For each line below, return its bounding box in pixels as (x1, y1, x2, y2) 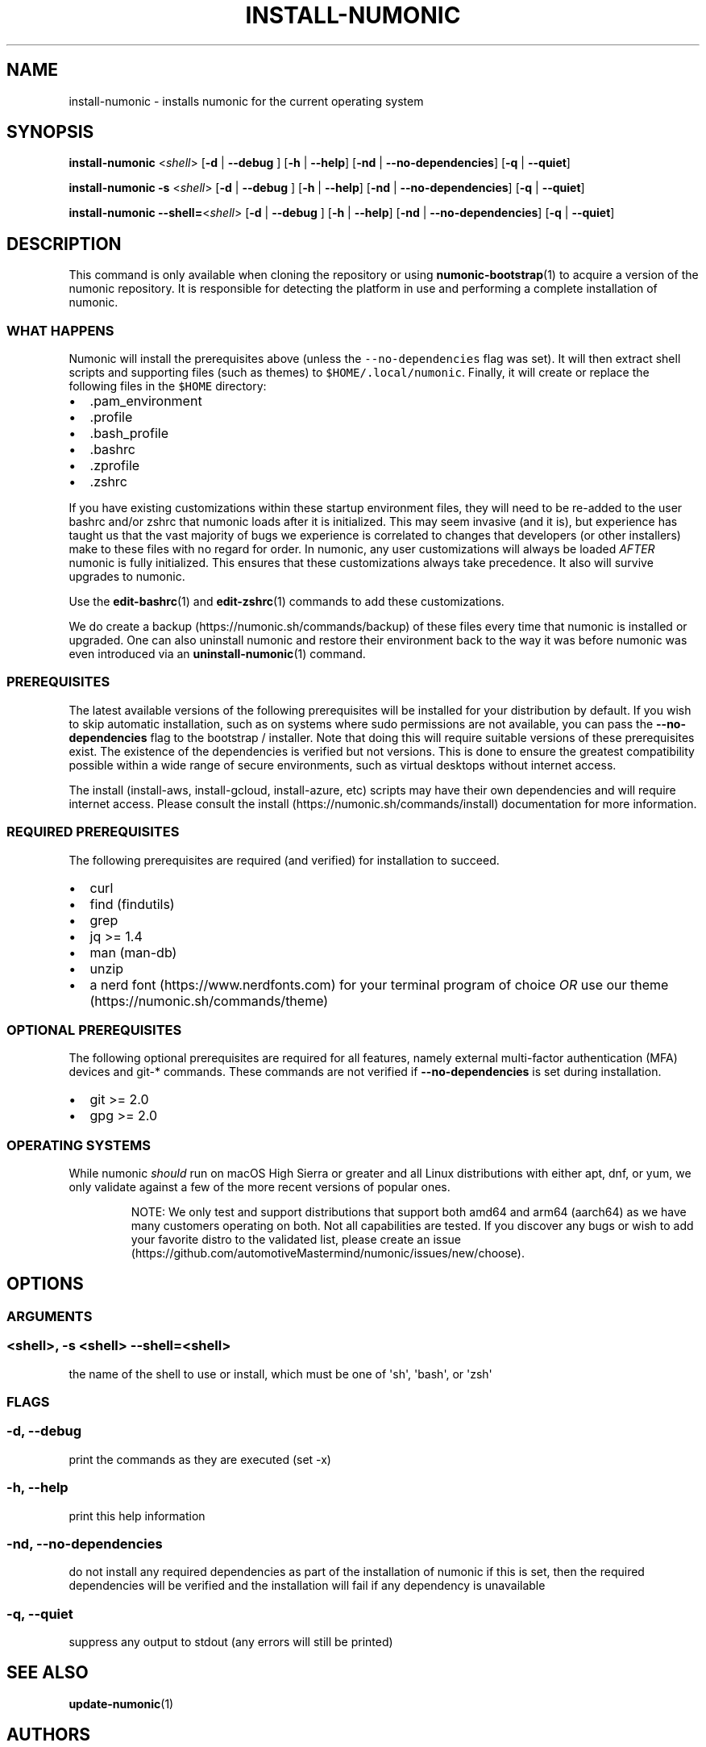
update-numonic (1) (69, 1696, 174, 1711)
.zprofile (89, 457, 140, 474)
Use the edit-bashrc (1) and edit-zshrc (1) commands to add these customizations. (69, 594, 505, 609)
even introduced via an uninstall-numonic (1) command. (69, 647, 366, 661)
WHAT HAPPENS (6, 322, 114, 339)
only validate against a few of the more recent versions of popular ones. (69, 1180, 451, 1195)
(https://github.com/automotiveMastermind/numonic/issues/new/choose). (131, 1246, 525, 1261)
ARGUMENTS (6, 1307, 93, 1324)
